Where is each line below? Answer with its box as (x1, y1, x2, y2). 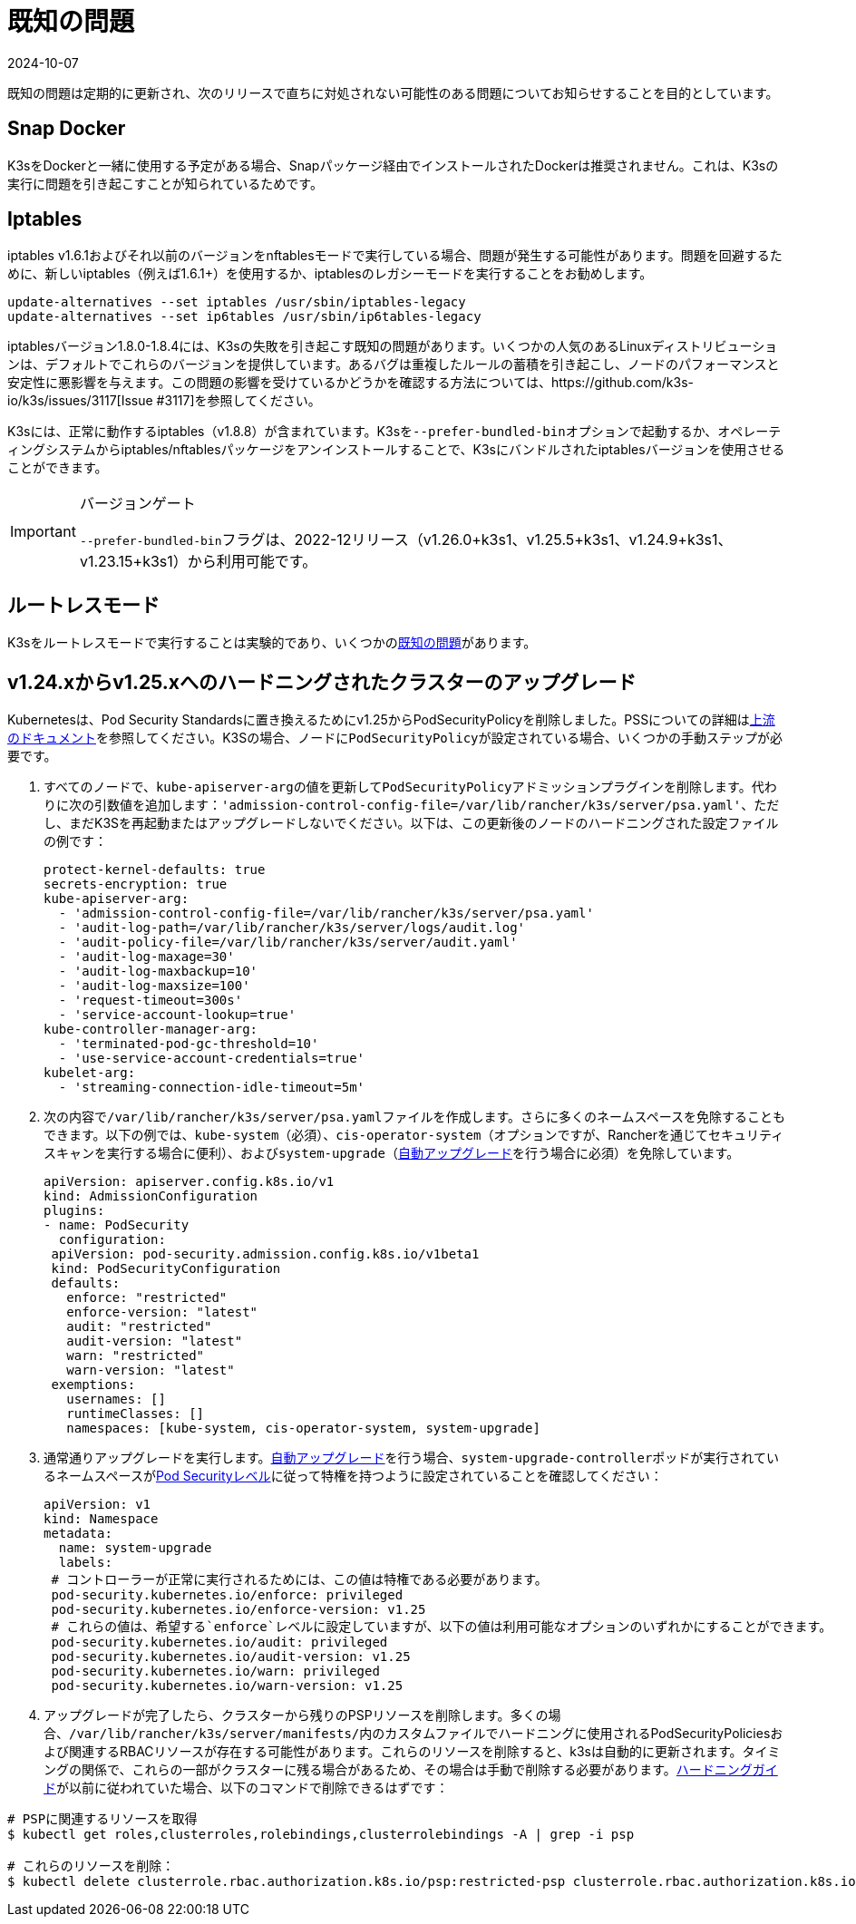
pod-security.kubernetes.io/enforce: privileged (51, 1588, 404, 1603)
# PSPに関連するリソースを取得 (7, 1812, 198, 1827)
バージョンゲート (79, 494, 196, 513)
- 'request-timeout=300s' (58, 993, 243, 1008)
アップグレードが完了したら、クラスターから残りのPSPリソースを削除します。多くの (44, 1707, 549, 1724)
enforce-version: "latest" (66, 1305, 258, 1320)
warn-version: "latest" (66, 1363, 235, 1378)
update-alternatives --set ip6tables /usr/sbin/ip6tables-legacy (7, 309, 481, 325)
